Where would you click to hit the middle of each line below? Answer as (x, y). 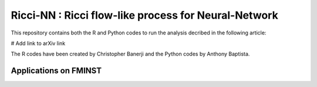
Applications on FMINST (56, 71)
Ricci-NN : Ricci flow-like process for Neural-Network (144, 15)
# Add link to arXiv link (38, 43)
